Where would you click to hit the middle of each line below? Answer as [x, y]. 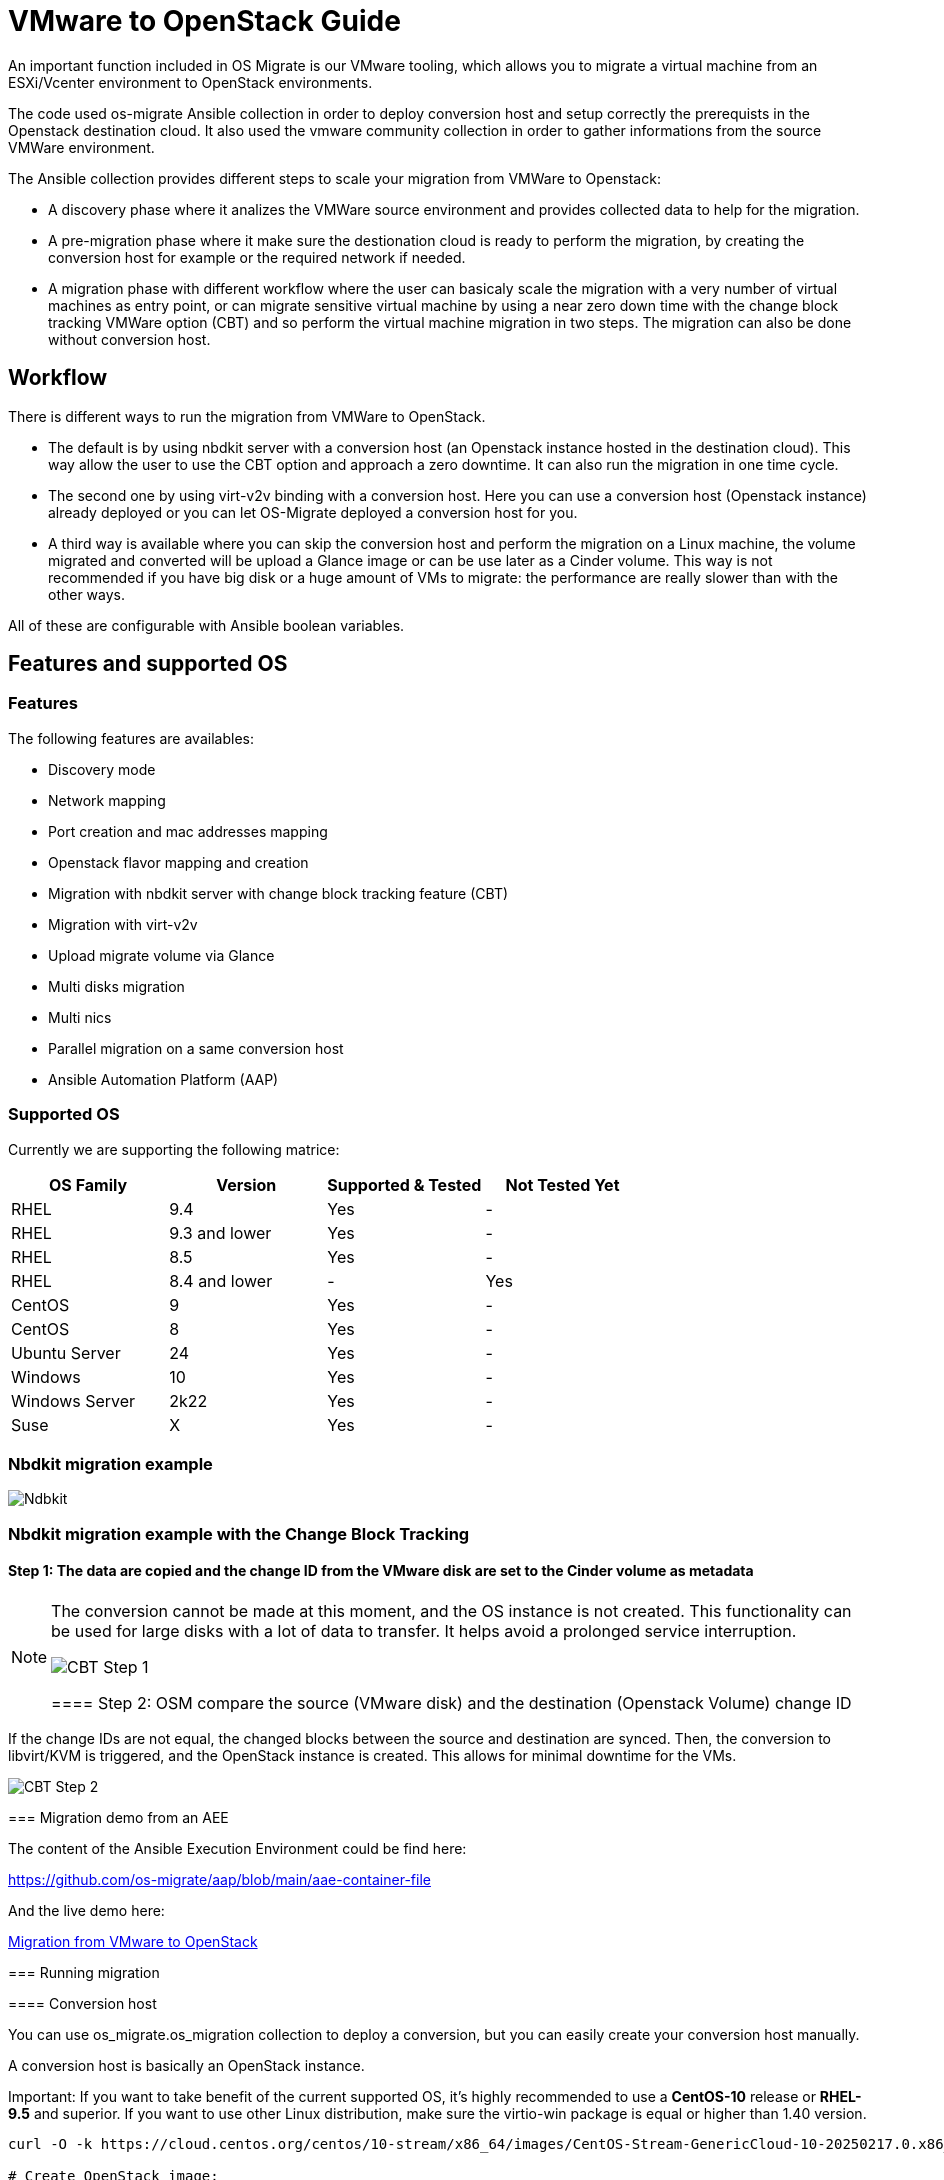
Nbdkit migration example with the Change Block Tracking [239, 1533]
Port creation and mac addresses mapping [188, 831]
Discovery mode [102, 769]
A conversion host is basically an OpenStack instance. [186, 2065]
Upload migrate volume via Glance [161, 955]
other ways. [87, 594]
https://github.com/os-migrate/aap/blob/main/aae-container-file [219, 1879]
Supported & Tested [404, 1184]
